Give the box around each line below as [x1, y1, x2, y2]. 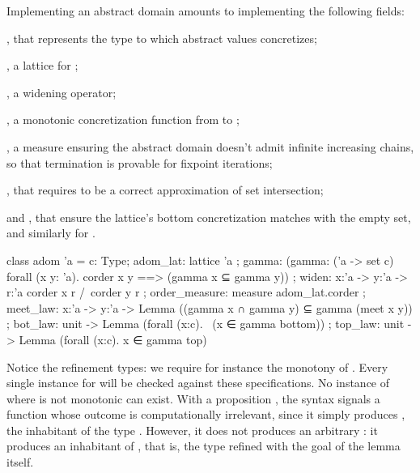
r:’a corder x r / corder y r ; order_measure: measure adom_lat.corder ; [6, 283, 366, 300]
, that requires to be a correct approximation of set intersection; [6, 181, 324, 198]
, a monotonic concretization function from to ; [6, 111, 240, 128]
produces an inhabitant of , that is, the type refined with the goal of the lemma [6, 437, 401, 454]
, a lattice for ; [6, 57, 78, 74]
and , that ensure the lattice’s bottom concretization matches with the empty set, [6, 208, 411, 225]
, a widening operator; [6, 83, 117, 100]
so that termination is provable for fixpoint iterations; [6, 154, 273, 171]
